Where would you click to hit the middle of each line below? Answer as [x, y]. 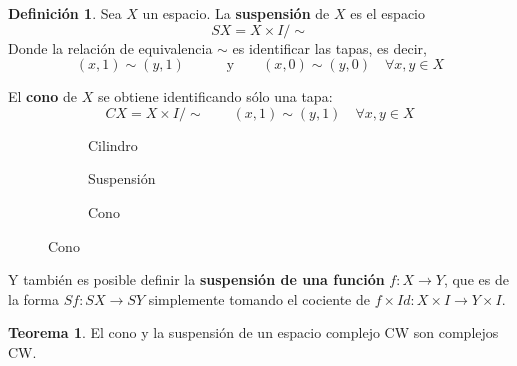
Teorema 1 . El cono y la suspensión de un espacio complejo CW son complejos [253, 332]
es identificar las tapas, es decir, [329, 47]
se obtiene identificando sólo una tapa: [215, 96]
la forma [33, 298]
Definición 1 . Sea [65, 13]
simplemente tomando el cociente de [259, 298]
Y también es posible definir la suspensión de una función [196, 279]
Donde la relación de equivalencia [110, 47]
